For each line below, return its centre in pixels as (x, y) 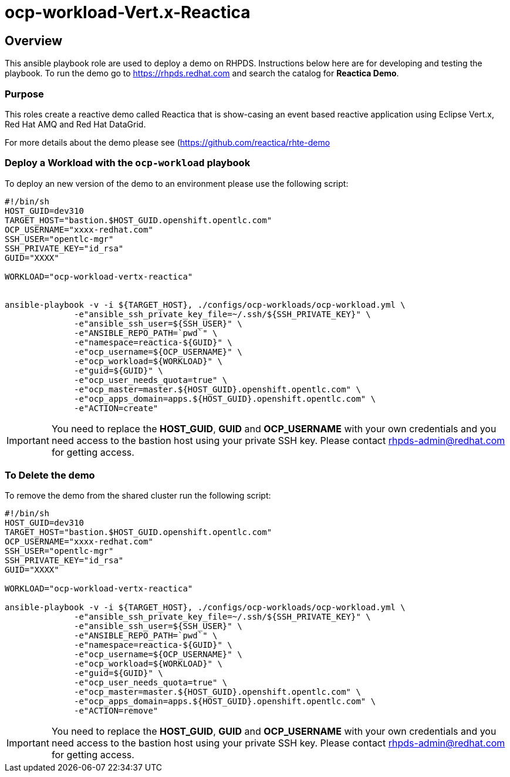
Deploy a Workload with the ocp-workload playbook (128, 163)
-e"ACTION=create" (116, 408)
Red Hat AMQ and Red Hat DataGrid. (75, 124)
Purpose (24, 94)
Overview (34, 41)
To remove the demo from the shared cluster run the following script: (138, 496)
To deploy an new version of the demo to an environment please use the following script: (177, 183)
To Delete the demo (50, 475)
